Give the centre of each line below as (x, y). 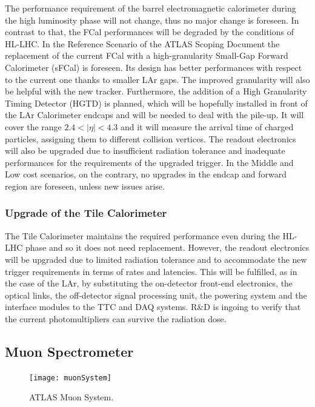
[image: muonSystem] (71, 378)
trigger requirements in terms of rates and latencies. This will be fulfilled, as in (151, 271)
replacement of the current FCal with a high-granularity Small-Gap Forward (147, 55)
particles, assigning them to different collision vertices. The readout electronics (151, 138)
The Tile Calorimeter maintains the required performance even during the (142, 235)
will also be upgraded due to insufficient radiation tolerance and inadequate (145, 151)
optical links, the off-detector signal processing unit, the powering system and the (156, 295)
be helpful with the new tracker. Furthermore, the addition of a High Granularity (156, 91)
